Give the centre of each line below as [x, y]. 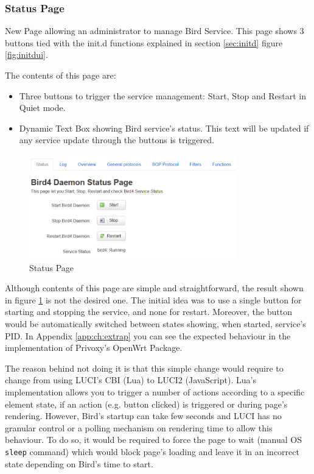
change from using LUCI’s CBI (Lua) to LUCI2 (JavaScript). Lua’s [131, 380]
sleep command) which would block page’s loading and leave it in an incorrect [152, 451]
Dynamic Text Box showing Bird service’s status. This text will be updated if [164, 128]
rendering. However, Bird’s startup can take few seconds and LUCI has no [143, 416]
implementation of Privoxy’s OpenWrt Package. [94, 348]
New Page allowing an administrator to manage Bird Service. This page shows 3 [155, 31]
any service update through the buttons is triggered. [117, 140]
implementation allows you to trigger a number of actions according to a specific [155, 392]
